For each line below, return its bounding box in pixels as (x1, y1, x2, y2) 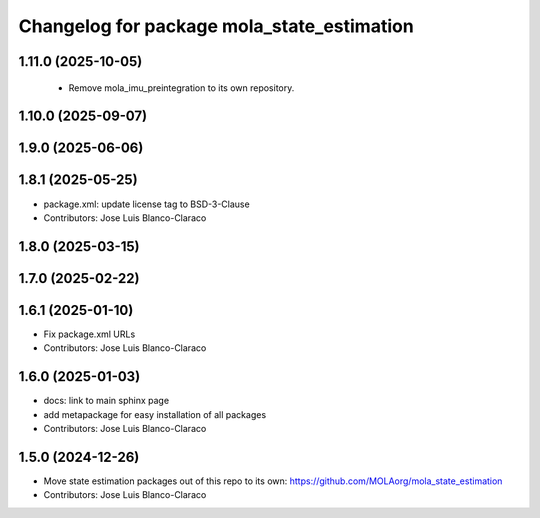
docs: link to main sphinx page (43, 395, 170, 407)
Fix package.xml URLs (43, 328, 136, 340)
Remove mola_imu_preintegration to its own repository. (68, 81, 295, 94)
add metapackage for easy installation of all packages (43, 408, 267, 420)
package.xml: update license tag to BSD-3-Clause (43, 198, 250, 210)
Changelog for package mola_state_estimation (18, 15, 414, 37)
